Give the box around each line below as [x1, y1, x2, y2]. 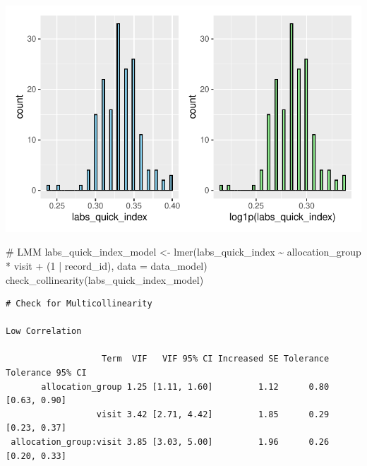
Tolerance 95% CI [6, 368, 87, 378]
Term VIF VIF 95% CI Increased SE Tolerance [102, 354, 330, 364]
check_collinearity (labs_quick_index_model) [6, 272, 204, 287]
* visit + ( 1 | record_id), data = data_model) [6, 258, 207, 273]
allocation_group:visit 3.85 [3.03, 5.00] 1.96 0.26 [11, 437, 330, 448]
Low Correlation [6, 326, 82, 337]
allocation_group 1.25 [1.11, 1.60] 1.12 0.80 [41, 381, 330, 392]
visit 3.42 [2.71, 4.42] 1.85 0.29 [96, 409, 330, 419]
